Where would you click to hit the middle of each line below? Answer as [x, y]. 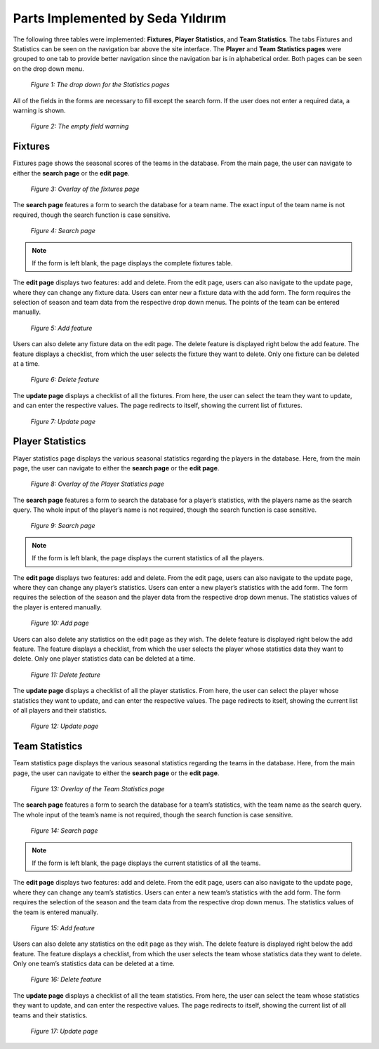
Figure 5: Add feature [61, 328]
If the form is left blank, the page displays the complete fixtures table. [132, 263]
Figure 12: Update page [65, 726]
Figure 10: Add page [60, 623]
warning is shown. [39, 110]
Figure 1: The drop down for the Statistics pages [100, 85]
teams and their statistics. [50, 1015]
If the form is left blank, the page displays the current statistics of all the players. [148, 558]
